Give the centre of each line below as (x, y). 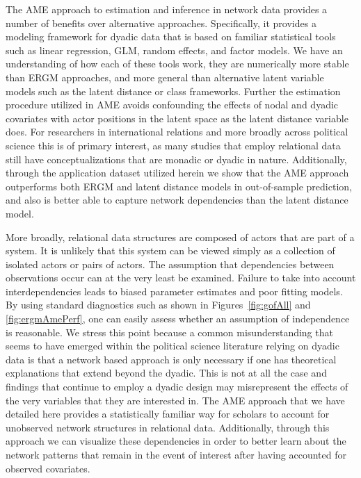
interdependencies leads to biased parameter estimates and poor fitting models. (174, 291)
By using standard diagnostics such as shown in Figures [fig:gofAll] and (158, 305)
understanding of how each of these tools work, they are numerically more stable (177, 64)
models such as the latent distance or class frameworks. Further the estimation (173, 91)
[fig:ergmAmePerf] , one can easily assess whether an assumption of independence (178, 319)
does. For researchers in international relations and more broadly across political (177, 132)
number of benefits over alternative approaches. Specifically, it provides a (161, 23)
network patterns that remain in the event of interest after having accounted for (176, 454)
